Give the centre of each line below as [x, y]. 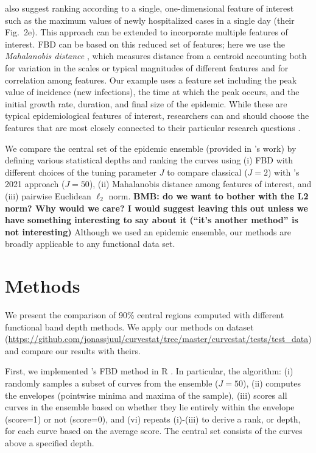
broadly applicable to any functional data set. [90, 244]
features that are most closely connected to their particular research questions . [153, 127]
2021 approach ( [35, 184]
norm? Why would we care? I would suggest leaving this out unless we [156, 208]
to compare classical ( [207, 172]
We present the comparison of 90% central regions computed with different [145, 315]
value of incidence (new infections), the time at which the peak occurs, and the [152, 92]
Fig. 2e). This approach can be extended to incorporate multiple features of [146, 32]
